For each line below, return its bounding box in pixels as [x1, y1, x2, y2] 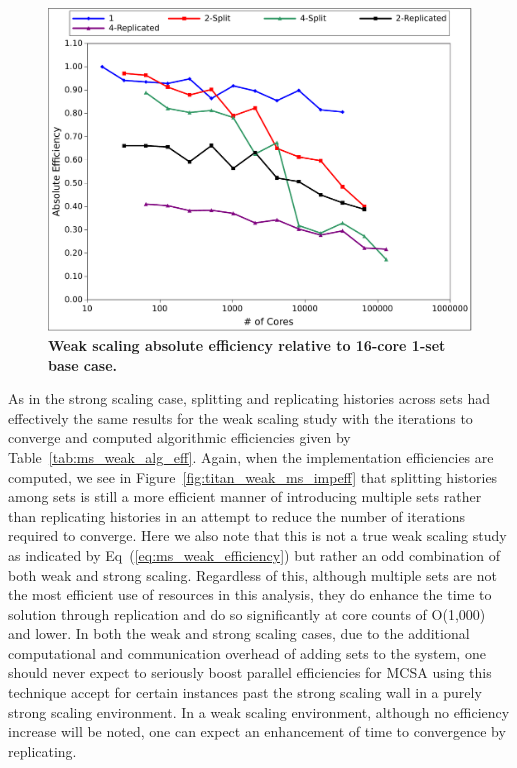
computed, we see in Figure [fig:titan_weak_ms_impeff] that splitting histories [8, 466, 498, 487]
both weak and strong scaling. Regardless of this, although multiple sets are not [8, 564, 497, 585]
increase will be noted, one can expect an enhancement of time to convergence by [8, 721, 506, 742]
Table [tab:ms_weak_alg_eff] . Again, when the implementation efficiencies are [8, 446, 494, 467]
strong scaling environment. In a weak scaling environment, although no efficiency [8, 701, 510, 722]
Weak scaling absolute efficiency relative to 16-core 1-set [48, 334, 446, 355]
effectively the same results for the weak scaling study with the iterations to [8, 407, 473, 428]
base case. [48, 354, 118, 375]
